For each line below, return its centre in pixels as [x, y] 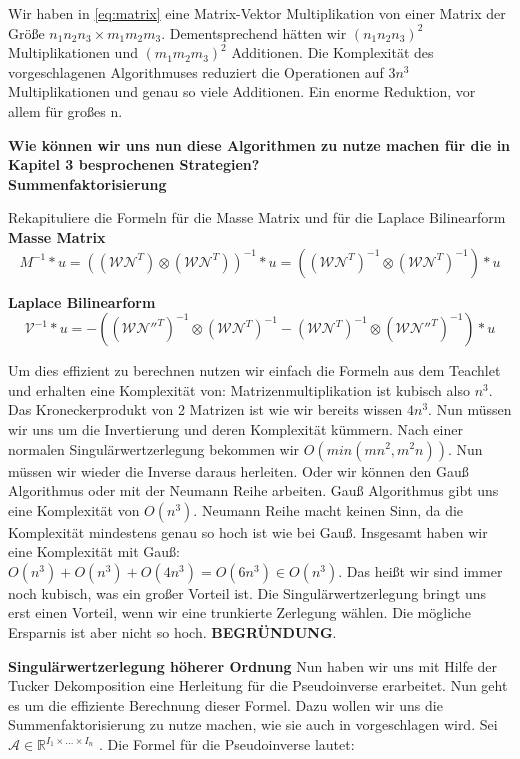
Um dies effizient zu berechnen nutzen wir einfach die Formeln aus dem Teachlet [254, 370]
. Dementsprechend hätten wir [254, 32]
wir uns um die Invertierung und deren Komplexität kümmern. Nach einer [235, 428]
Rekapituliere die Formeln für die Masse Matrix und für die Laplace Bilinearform [257, 217]
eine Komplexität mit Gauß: [94, 551]
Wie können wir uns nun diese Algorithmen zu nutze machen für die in [259, 144]
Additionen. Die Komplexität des [332, 52]
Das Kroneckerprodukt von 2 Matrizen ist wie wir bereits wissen [205, 409]
